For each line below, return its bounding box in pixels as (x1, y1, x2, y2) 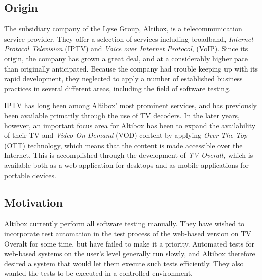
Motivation (4, 194, 63, 210)
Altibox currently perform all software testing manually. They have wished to (4, 218, 245, 229)
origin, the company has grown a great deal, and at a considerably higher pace (4, 53, 248, 63)
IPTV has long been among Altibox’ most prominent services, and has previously (4, 100, 257, 111)
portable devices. (4, 169, 56, 180)
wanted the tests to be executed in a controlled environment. (4, 268, 193, 278)
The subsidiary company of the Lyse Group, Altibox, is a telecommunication (4, 23, 242, 34)
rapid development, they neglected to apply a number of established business (4, 73, 243, 84)
